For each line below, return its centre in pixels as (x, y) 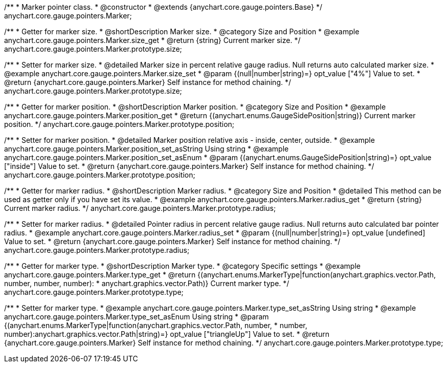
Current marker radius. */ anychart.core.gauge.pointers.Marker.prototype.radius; (140, 208)
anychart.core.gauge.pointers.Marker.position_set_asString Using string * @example (147, 149)
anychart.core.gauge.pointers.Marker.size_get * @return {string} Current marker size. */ (152, 40)
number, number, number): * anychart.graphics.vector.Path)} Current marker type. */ (147, 283)
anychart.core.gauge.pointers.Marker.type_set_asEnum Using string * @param (137, 317)
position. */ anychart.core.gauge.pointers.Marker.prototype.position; (119, 124)
